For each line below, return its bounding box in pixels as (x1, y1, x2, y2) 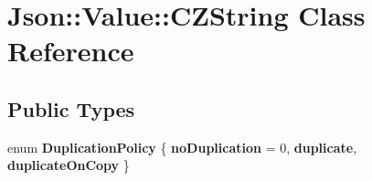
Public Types (7, 94, 135, 122)
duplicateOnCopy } (7, 155, 130, 175)
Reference (7, 32, 134, 69)
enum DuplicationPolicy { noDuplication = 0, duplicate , (7, 137, 357, 156)
